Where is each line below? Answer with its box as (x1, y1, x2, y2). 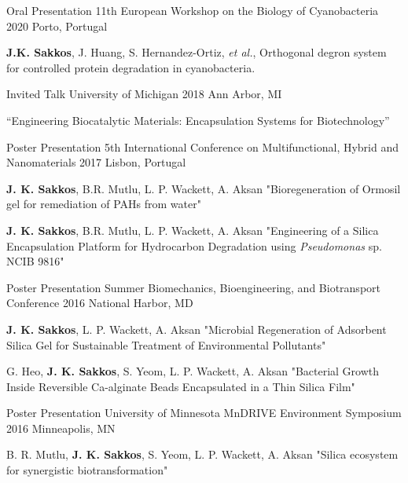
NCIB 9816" (6, 253, 64, 269)
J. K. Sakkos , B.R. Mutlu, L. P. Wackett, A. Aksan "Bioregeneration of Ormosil (6, 180, 401, 196)
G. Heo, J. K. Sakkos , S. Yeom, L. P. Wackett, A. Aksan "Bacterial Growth (6, 363, 380, 379)
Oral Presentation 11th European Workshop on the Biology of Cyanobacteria (6, 2, 379, 18)
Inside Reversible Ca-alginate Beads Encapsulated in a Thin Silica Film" (6, 378, 355, 394)
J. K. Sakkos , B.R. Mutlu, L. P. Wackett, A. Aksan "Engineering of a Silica (6, 221, 379, 238)
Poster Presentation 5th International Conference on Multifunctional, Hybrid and (6, 138, 399, 155)
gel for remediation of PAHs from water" (6, 196, 201, 212)
